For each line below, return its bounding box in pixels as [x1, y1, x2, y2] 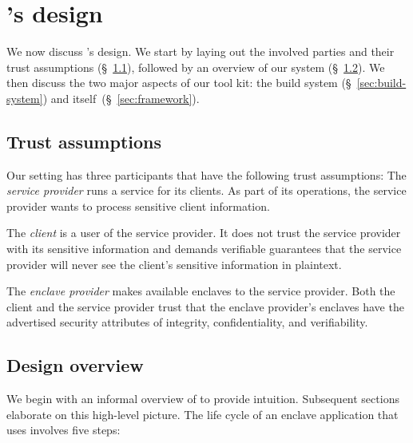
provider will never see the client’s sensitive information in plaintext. [6, 255, 342, 272]
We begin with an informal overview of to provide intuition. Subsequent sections [6, 390, 399, 407]
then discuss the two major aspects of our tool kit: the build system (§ [6, 74, 351, 91]
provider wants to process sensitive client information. [6, 197, 270, 214]
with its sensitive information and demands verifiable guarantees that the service [6, 240, 402, 257]
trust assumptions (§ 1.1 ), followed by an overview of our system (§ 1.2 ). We [6, 58, 385, 75]
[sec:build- [356, 74, 407, 91]
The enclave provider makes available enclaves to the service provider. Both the [6, 283, 395, 299]
